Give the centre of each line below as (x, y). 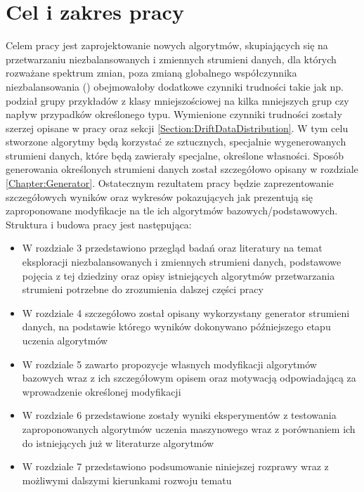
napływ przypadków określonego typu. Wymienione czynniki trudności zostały (174, 114)
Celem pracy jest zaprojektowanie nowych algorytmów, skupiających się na (167, 45)
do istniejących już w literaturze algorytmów (118, 442)
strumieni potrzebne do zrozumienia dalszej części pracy (143, 289)
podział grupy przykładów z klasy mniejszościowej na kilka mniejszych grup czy (177, 100)
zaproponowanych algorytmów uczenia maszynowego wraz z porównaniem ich (189, 428)
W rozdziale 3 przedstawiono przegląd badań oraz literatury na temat (172, 248)
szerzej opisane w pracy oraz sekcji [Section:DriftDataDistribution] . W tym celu (177, 128)
